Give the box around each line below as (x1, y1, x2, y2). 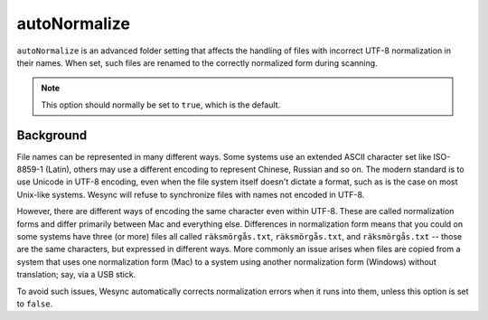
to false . (16, 298, 53, 309)
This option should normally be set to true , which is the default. (41, 99, 281, 110)
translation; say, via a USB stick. (16, 269, 136, 280)
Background (16, 127, 88, 143)
